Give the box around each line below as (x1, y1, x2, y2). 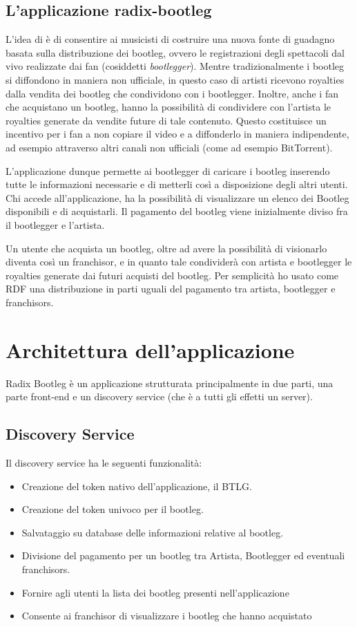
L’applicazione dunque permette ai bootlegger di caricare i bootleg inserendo (6, 163, 330, 178)
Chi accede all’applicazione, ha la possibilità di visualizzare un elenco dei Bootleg (6, 190, 349, 205)
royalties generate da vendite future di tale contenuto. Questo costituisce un (6, 113, 327, 127)
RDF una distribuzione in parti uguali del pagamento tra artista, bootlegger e (6, 281, 336, 296)
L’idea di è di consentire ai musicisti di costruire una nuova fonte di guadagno (6, 32, 335, 46)
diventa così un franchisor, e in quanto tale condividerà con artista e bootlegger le (6, 254, 352, 269)
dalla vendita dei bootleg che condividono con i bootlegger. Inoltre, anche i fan (6, 86, 338, 100)
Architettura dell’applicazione (6, 335, 295, 364)
